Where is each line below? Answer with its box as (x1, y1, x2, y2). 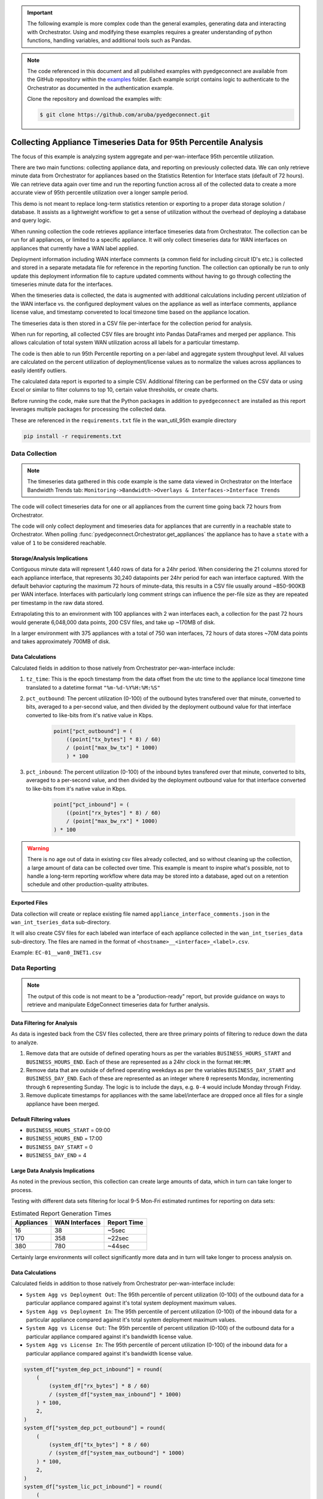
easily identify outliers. (11, 366, 67, 374)
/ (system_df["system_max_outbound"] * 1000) (48, 1450, 185, 1456)
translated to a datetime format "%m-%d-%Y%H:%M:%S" (26, 684, 161, 691)
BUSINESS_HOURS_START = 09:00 (26, 1126, 111, 1133)
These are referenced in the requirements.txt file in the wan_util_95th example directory (11, 417, 237, 424)
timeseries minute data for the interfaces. (11, 281, 113, 288)
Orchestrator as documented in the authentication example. (27, 84, 174, 91)
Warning (27, 844, 49, 851)
